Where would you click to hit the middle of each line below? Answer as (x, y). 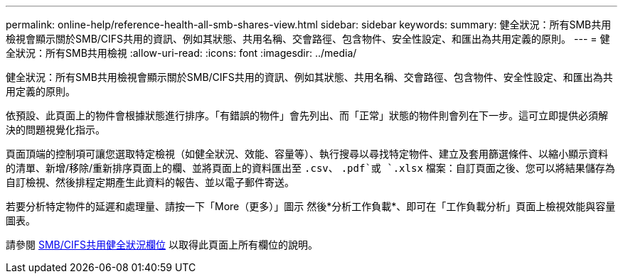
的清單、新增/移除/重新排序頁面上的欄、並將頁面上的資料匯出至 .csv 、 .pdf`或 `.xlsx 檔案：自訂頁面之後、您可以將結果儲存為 (310, 168)
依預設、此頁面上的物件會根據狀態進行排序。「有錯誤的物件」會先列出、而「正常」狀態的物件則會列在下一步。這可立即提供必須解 (307, 115)
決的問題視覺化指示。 (55, 130)
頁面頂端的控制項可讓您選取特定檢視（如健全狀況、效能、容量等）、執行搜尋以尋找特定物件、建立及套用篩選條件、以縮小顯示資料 (307, 154)
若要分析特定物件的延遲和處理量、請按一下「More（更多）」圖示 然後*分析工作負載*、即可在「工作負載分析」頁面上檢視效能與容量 (311, 206)
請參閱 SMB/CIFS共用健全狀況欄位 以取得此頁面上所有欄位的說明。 (162, 245)
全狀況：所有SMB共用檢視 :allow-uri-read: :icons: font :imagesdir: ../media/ (181, 53)
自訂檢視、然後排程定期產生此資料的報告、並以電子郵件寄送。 (150, 182)
